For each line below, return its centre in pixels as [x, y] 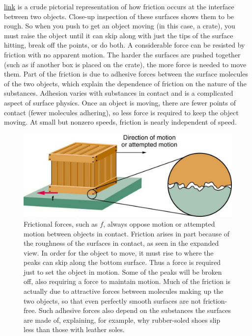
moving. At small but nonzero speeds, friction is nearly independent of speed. [120, 122]
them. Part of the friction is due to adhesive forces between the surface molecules [126, 74]
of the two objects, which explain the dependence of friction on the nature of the [125, 83]
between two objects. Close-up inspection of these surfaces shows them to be [119, 16]
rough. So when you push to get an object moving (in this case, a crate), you [120, 26]
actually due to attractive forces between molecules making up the [124, 291]
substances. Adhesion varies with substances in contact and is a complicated [119, 93]
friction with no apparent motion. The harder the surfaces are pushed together [122, 54]
